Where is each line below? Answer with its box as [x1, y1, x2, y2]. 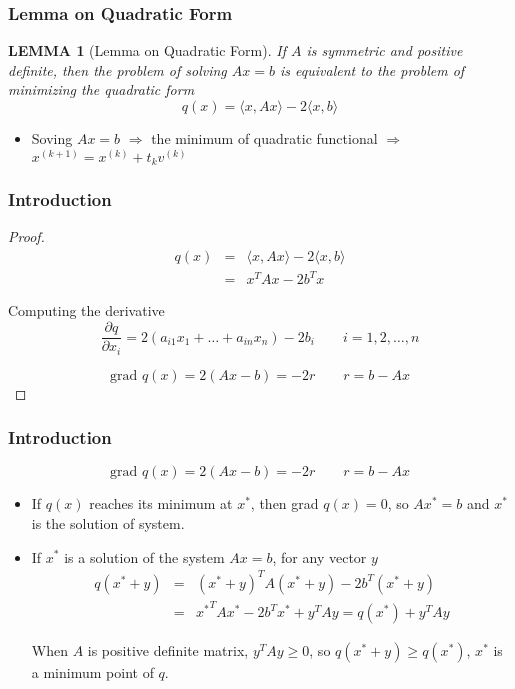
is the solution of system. [31, 512, 185, 533]
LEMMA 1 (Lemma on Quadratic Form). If [8, 40, 286, 61]
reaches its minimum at [89, 493, 233, 514]
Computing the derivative [8, 300, 165, 321]
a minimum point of [31, 662, 154, 683]
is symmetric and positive [306, 40, 463, 61]
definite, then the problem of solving [8, 59, 227, 80]
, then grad [250, 493, 319, 514]
